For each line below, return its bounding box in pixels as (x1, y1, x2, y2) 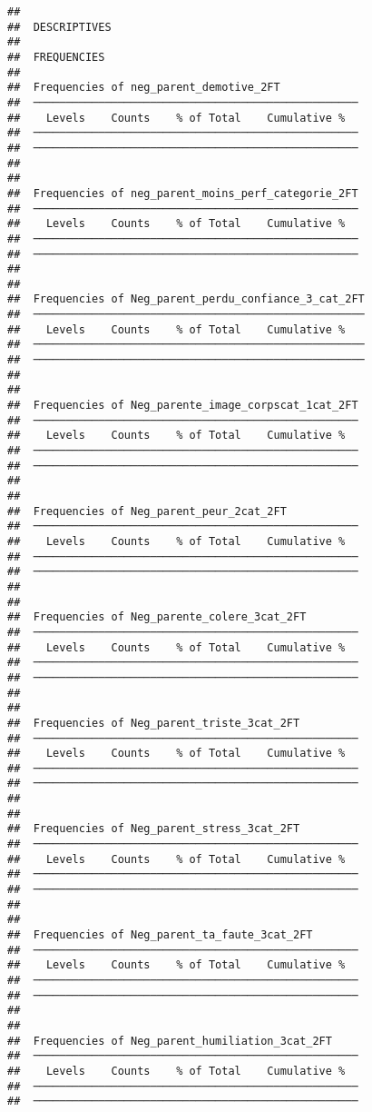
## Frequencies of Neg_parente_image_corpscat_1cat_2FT (7, 399, 358, 412)
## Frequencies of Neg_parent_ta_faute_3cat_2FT (7, 928, 313, 942)
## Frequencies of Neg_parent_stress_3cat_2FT (7, 822, 300, 836)
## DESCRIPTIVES (7, 20, 112, 34)
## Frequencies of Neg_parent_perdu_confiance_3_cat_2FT (7, 293, 365, 306)
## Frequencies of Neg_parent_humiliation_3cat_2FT (7, 1034, 332, 1047)
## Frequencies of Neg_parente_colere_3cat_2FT (7, 611, 307, 624)
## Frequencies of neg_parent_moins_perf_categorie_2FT (7, 186, 358, 200)
